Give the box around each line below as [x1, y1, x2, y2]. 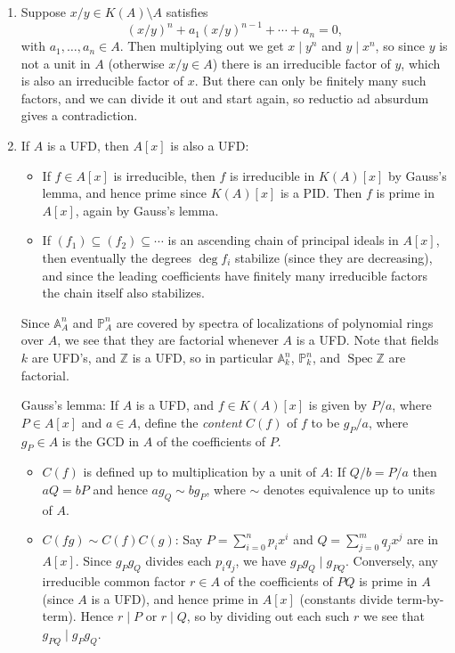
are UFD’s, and [31, 348, 116, 366]
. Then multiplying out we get [119, 37, 284, 55]
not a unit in [20, 53, 91, 72]
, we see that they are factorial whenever [57, 331, 279, 349]
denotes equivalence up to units [264, 479, 435, 498]
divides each [145, 551, 212, 570]
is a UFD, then [46, 136, 129, 155]
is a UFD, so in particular [132, 348, 273, 366]
